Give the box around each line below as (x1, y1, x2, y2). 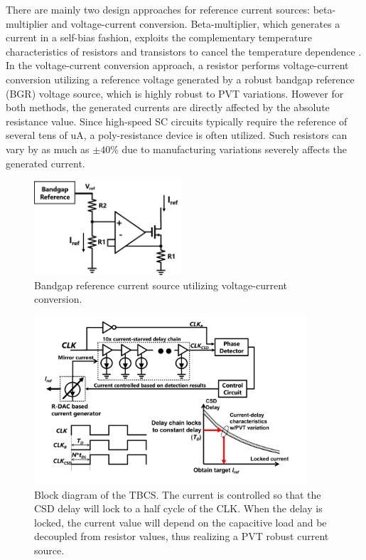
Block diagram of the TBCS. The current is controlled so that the (34, 487, 321, 502)
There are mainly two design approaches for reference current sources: (6, 2, 311, 16)
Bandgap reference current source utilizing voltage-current (34, 277, 287, 292)
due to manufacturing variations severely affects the (122, 141, 348, 156)
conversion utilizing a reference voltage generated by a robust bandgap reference (6, 71, 355, 86)
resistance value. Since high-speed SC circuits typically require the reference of (6, 113, 348, 128)
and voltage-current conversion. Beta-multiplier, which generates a (51, 16, 340, 31)
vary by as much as (6, 141, 90, 156)
